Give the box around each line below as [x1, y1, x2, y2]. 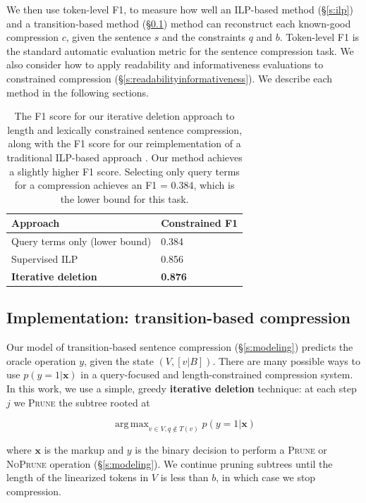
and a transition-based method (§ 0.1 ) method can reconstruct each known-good [6, 15, 351, 30]
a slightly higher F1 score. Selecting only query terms [9, 163, 240, 178]
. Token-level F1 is [279, 30, 360, 44]
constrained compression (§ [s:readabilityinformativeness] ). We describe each [6, 70, 333, 85]
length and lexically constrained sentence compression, [7, 122, 243, 137]
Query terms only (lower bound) [11, 234, 152, 249]
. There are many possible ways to [212, 353, 360, 368]
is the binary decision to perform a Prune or [135, 442, 327, 457]
